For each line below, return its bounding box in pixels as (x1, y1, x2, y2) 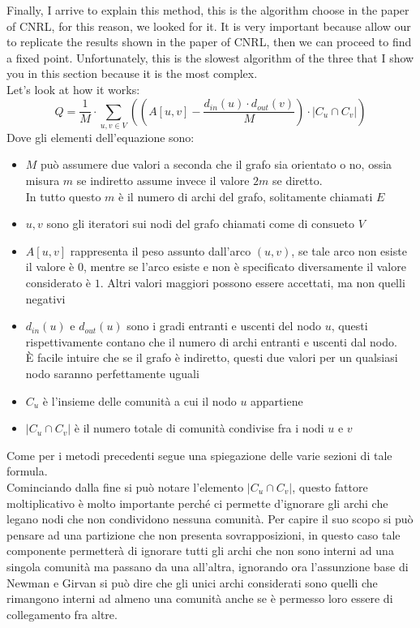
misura (25, 172, 60, 189)
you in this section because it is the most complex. (6, 65, 258, 82)
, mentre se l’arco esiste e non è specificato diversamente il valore (84, 258, 406, 275)
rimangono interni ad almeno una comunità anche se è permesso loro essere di (6, 590, 393, 607)
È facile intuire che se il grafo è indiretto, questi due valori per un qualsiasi (25, 349, 398, 366)
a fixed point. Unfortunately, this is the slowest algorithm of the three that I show (6, 49, 414, 66)
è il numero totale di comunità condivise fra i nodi (74, 419, 324, 437)
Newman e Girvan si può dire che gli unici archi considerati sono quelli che (6, 574, 378, 591)
